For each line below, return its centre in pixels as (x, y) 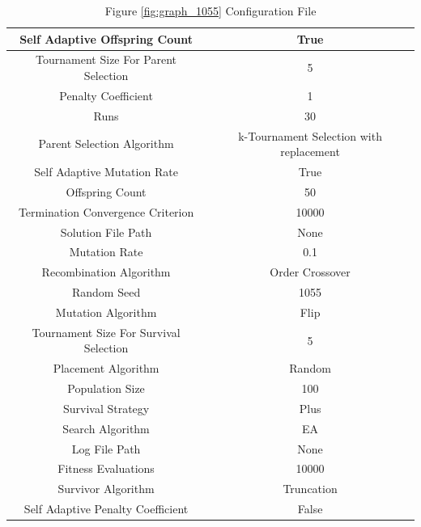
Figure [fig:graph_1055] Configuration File (210, 11)
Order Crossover (310, 272)
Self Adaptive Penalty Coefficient (106, 509)
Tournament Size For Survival (106, 332)
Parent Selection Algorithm (106, 143)
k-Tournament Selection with (310, 135)
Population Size (106, 388)
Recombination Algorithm (106, 272)
